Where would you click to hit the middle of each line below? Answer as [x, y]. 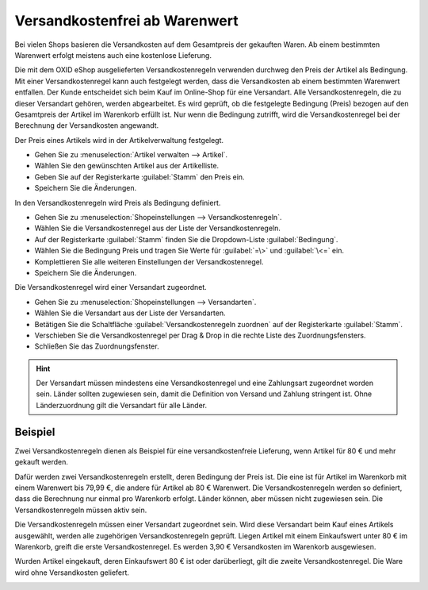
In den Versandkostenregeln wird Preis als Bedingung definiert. [118, 202]
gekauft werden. [42, 462]
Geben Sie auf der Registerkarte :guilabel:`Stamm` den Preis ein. [139, 177]
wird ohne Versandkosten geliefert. [72, 573]
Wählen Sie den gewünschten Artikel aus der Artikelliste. [127, 166]
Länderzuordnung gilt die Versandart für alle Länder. [122, 405]
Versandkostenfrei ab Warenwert [126, 21]
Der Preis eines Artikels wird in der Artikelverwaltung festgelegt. [119, 140]
